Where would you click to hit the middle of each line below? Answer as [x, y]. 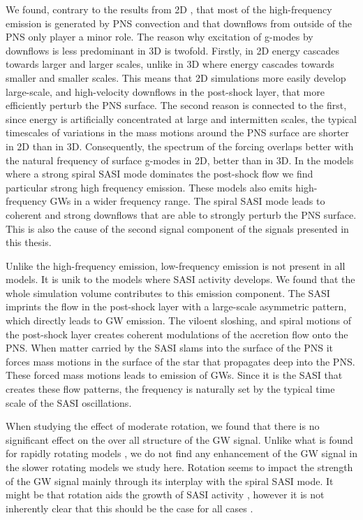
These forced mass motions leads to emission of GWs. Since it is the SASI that [174, 375]
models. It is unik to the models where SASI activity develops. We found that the [180, 279]
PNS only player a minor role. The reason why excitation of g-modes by [160, 37]
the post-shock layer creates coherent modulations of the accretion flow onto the [177, 334]
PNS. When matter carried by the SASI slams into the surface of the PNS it [169, 348]
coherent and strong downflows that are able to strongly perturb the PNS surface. [181, 214]
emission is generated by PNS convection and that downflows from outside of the [179, 23]
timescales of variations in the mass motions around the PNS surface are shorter [177, 132]
